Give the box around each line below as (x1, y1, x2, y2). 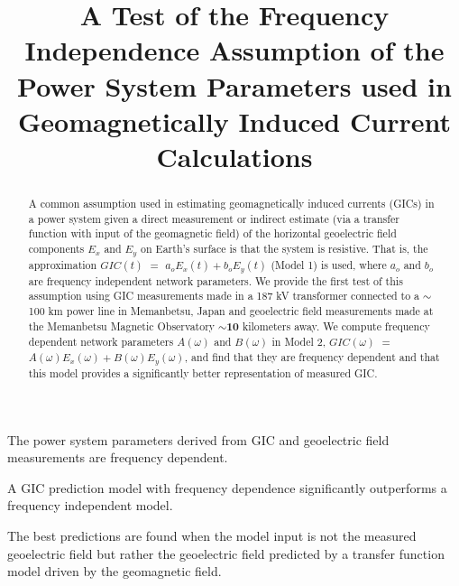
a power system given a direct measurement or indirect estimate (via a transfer (28, 210, 399, 226)
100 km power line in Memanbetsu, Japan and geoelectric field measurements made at (28, 303, 434, 319)
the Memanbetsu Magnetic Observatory (28, 318, 216, 333)
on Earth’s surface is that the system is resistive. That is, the (141, 240, 428, 256)
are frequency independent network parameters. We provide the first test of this (28, 273, 403, 288)
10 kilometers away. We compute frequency (226, 318, 430, 334)
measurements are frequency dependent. (7, 448, 228, 467)
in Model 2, (271, 334, 326, 349)
